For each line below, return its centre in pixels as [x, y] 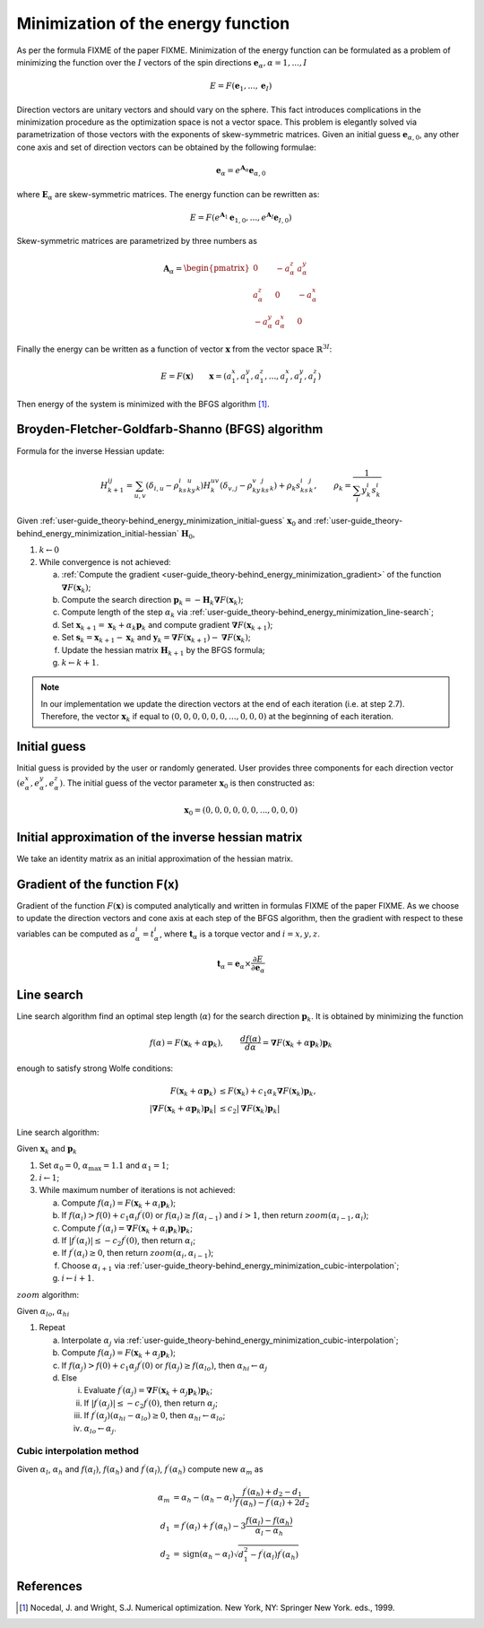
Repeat [52, 1328]
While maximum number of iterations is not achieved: [137, 1190]
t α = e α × [234, 965]
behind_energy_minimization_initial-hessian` [98, 533]
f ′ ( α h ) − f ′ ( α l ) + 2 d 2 [272, 1503]
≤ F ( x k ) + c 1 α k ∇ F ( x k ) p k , [268, 1092]
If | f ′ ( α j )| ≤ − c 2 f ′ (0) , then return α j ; [151, 1403]
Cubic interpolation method [78, 1451]
